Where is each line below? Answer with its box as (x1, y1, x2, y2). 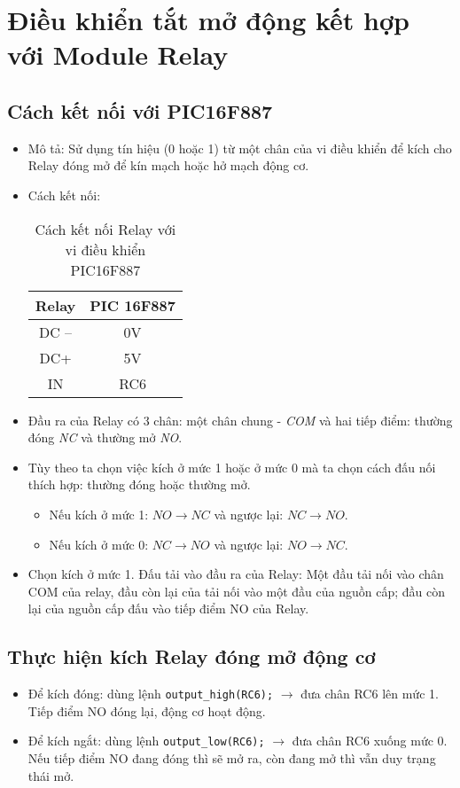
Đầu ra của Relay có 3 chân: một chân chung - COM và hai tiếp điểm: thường (27, 410, 453, 429)
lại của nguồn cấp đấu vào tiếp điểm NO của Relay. (27, 599, 309, 618)
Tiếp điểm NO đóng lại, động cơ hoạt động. (27, 701, 266, 720)
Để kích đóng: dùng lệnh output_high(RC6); (27, 684, 274, 703)
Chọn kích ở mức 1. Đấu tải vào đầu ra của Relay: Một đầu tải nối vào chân (27, 565, 444, 583)
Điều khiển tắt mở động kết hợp (7, 2, 409, 38)
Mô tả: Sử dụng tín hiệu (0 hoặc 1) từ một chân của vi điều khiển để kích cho (27, 138, 452, 157)
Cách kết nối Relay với (35, 218, 176, 239)
